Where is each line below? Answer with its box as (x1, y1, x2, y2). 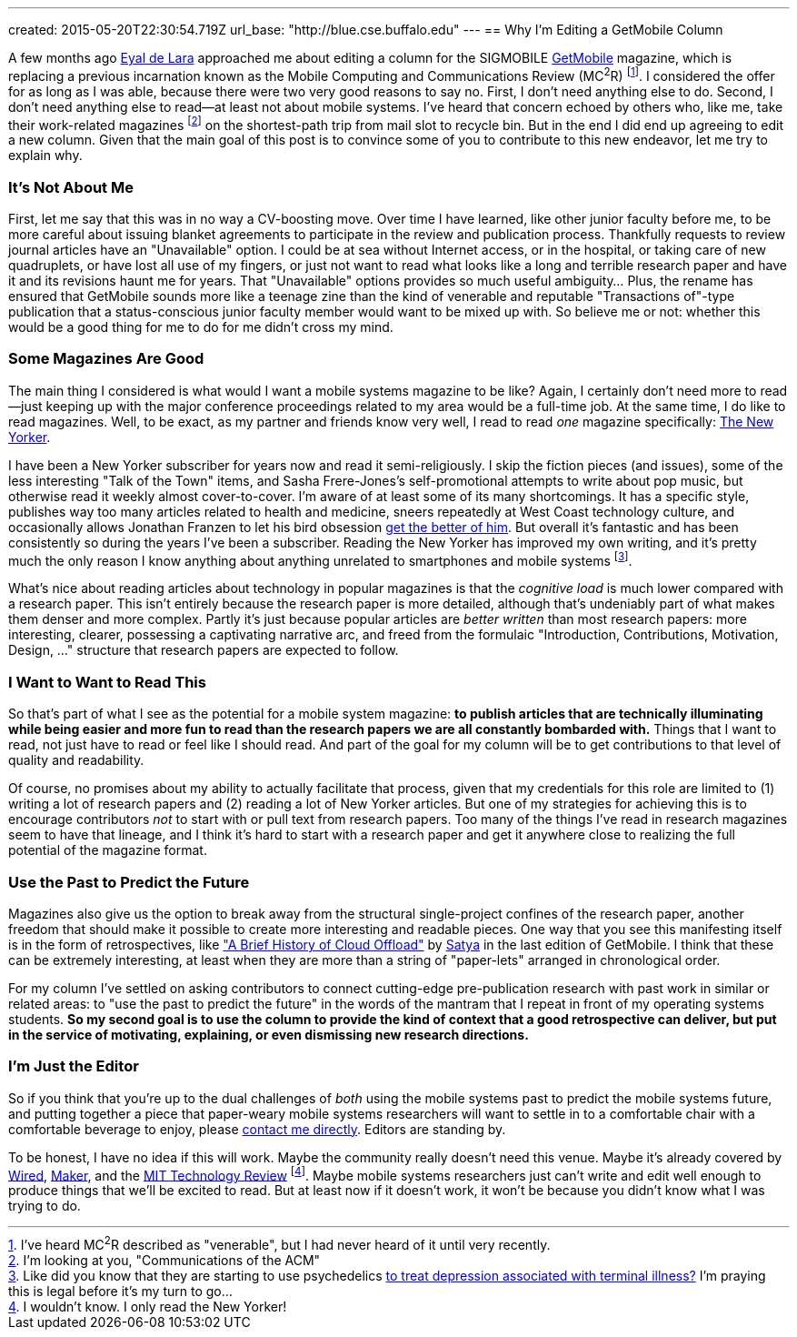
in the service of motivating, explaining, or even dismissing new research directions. (8, 1026, 529, 1042)
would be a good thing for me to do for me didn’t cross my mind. (8, 319, 394, 336)
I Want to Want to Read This (8, 672, 206, 691)
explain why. (8, 147, 83, 164)
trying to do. (8, 1198, 81, 1214)
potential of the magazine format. (8, 842, 207, 859)
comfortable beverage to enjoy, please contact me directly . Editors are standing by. (8, 1121, 506, 1137)
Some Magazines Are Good (8, 349, 204, 368)
